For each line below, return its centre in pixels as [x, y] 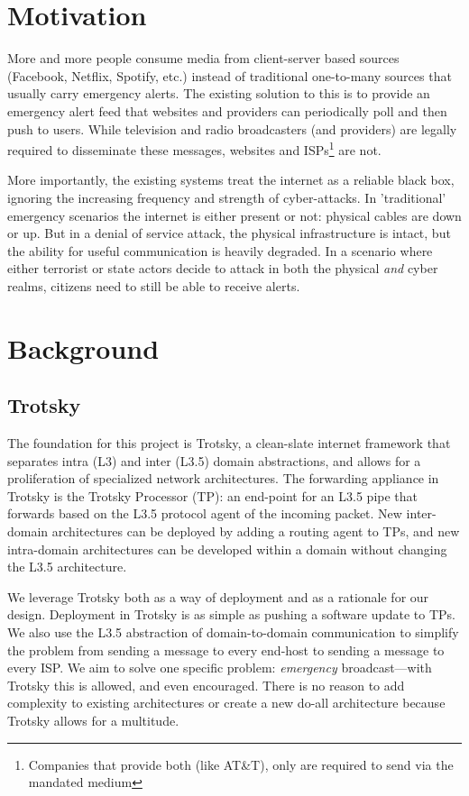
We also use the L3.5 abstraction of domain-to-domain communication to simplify [233, 632]
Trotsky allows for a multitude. [93, 720]
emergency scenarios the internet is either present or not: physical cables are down [234, 215]
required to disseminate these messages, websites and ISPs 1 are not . [194, 148]
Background [83, 348]
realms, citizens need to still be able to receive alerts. [154, 285]
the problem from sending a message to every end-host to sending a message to [226, 650]
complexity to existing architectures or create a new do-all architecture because [226, 703]
